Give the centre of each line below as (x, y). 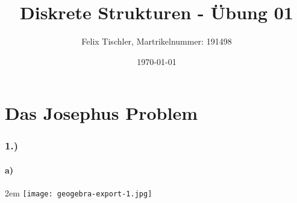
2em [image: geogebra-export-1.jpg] (79, 193)
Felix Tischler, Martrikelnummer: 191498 (157, 41)
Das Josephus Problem (101, 113)
